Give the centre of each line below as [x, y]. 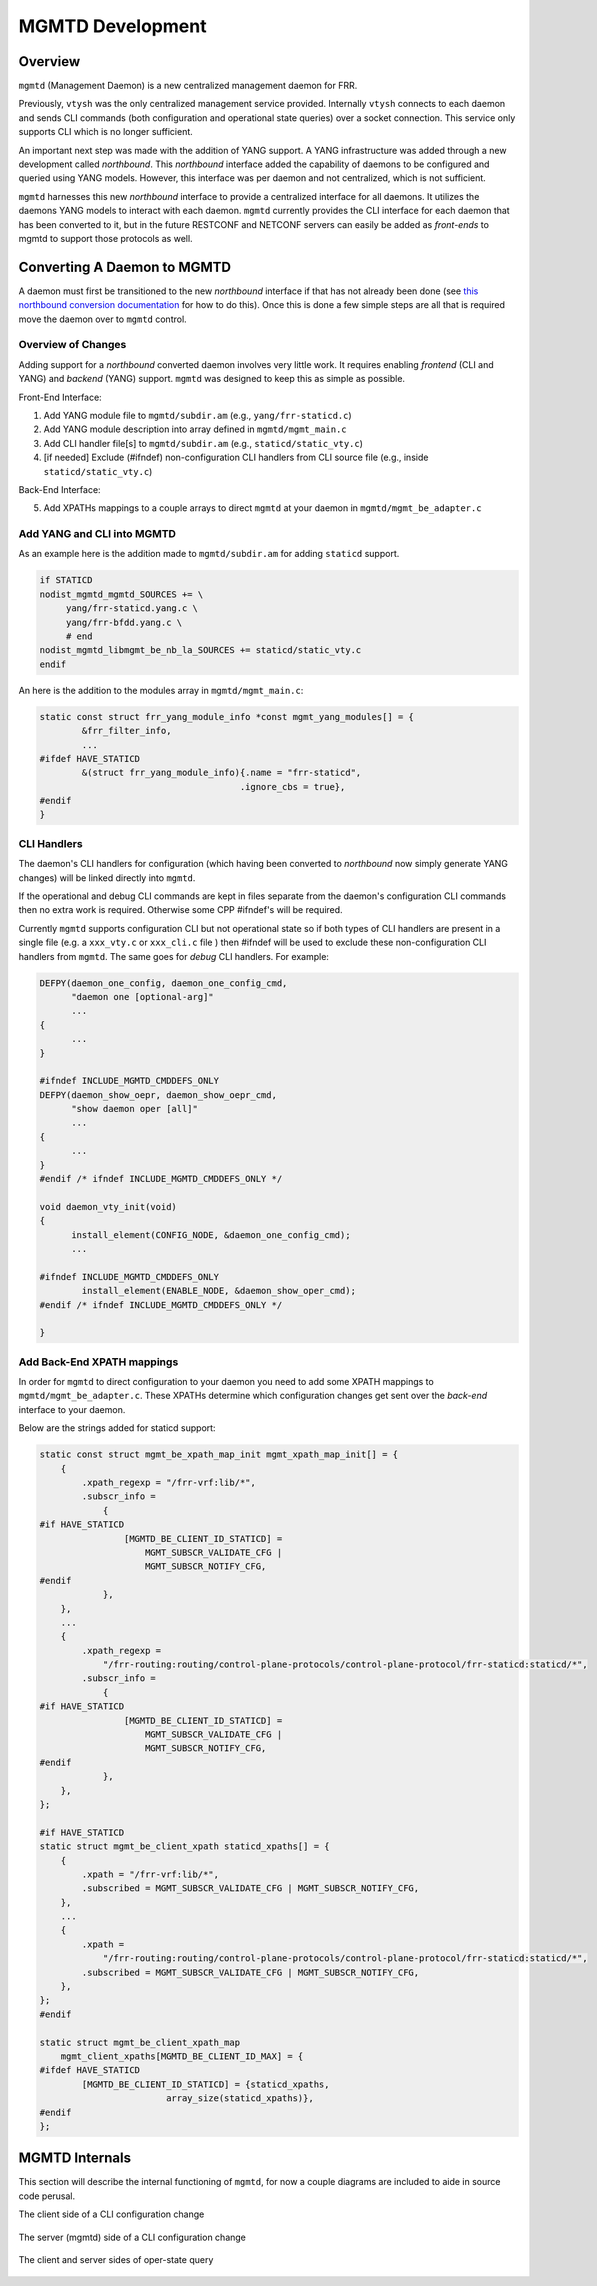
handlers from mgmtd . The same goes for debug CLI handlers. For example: [174, 956]
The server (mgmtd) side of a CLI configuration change [132, 2237]
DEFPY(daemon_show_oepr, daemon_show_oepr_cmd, [158, 1094]
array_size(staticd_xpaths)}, [239, 2098]
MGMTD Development [112, 26]
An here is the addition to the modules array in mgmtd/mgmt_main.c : [161, 690]
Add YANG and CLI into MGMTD [97, 534]
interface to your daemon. [72, 1409]
